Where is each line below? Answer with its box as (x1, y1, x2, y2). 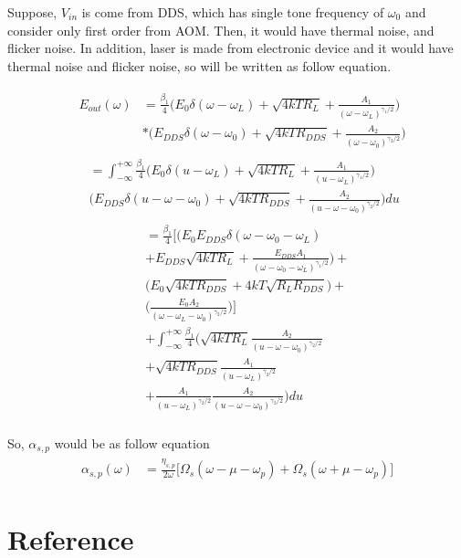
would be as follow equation (54, 433, 210, 452)
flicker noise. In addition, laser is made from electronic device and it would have (7, 38, 454, 58)
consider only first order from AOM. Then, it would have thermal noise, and (7, 20, 435, 39)
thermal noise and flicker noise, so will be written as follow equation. (7, 56, 392, 75)
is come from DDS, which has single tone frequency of (81, 3, 384, 21)
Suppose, (7, 3, 58, 21)
